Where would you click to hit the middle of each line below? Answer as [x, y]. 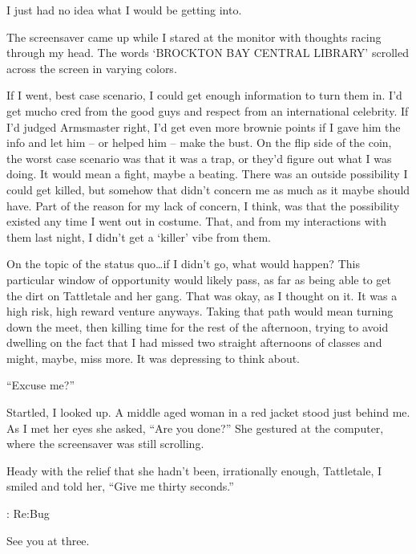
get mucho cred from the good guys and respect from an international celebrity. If [208, 110]
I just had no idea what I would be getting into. [124, 10]
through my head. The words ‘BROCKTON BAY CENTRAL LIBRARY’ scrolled [208, 53]
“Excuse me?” [41, 385]
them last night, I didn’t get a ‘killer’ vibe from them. [139, 236]
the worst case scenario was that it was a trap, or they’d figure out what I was [199, 158]
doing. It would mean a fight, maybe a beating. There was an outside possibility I [207, 174]
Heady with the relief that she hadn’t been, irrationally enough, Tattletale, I [194, 470]
